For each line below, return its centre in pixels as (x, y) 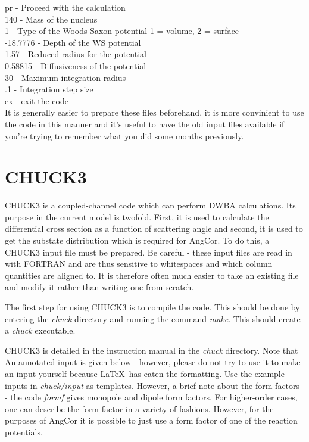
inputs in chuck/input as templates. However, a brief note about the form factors (152, 385)
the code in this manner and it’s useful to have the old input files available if (145, 124)
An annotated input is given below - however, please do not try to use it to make (153, 362)
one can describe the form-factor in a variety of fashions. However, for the (139, 408)
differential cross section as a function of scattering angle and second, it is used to (154, 228)
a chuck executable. (40, 330)
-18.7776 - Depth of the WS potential (73, 42)
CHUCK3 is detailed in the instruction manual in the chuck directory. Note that (152, 350)
